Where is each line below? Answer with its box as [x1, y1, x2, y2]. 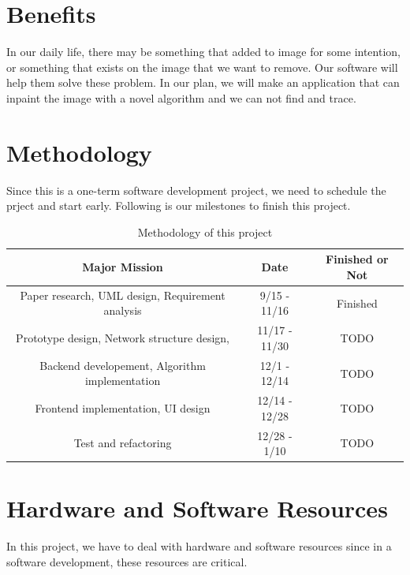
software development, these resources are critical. [6, 554, 248, 569]
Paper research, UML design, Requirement [20, 286, 225, 303]
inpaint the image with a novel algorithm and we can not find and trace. [6, 89, 356, 106]
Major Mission [82, 259, 163, 275]
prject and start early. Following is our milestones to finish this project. [6, 197, 351, 214]
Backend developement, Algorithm [39, 357, 206, 373]
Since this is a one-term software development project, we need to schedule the [6, 181, 386, 198]
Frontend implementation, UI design [35, 399, 211, 416]
